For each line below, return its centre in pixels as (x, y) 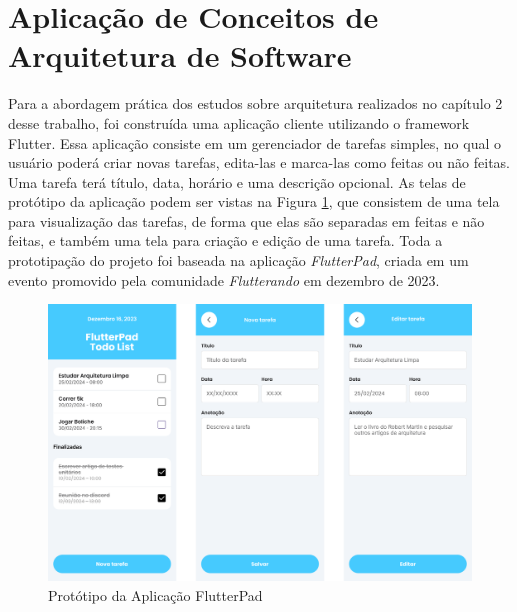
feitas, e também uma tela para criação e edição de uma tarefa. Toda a (225, 240)
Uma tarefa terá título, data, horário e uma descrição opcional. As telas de (237, 181)
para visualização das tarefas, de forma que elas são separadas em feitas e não (246, 220)
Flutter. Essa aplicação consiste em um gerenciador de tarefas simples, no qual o (254, 142)
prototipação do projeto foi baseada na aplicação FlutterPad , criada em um (238, 260)
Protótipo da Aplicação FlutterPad (155, 594)
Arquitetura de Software (180, 55)
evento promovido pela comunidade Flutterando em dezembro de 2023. (224, 279)
